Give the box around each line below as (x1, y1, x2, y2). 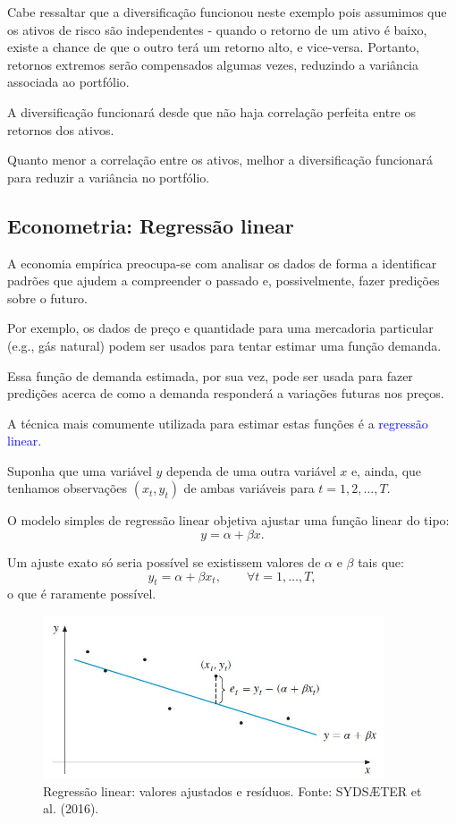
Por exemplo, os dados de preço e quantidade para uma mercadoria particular (7, 319, 434, 337)
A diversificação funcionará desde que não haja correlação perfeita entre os (7, 102, 417, 121)
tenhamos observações (7, 479, 128, 497)
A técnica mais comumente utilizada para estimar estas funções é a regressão (7, 413, 428, 432)
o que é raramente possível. (7, 584, 156, 603)
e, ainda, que (350, 461, 422, 480)
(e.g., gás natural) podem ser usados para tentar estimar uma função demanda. (7, 336, 442, 354)
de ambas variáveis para (183, 479, 315, 497)
